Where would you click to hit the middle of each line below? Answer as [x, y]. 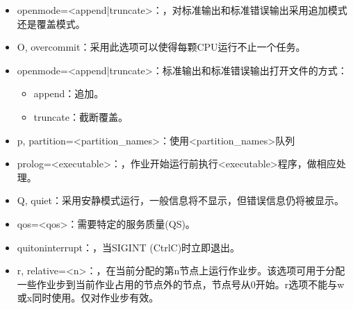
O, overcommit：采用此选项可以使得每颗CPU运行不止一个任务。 [161, 47]
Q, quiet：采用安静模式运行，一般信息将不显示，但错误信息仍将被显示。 [180, 200]
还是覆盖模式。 [51, 23]
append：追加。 [69, 93]
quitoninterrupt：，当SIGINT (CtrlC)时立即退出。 [129, 247]
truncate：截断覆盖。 [81, 116]
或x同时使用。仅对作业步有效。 [88, 298]
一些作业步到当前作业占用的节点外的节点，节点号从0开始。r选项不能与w [181, 284]
